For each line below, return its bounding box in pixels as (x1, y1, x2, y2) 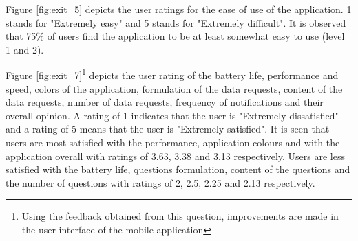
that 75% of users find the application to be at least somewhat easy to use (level (6, 29, 345, 43)
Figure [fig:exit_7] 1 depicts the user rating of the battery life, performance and (6, 66, 339, 82)
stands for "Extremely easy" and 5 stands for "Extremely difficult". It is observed (6, 15, 346, 30)
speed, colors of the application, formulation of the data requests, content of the (6, 81, 343, 95)
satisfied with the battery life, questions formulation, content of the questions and (6, 162, 350, 176)
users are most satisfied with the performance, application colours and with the (6, 135, 340, 149)
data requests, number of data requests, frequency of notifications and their (6, 95, 324, 109)
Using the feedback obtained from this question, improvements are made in (21, 209, 339, 223)
